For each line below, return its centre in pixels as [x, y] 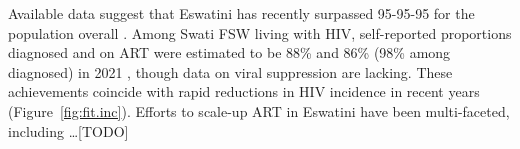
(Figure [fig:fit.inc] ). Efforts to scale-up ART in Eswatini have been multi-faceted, [259, 110]
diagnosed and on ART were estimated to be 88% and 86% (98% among [229, 52]
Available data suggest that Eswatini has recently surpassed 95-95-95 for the [241, 13]
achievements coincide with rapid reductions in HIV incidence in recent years [244, 91]
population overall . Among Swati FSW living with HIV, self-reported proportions [260, 32]
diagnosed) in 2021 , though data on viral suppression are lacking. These [230, 71]
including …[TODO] [68, 130]
